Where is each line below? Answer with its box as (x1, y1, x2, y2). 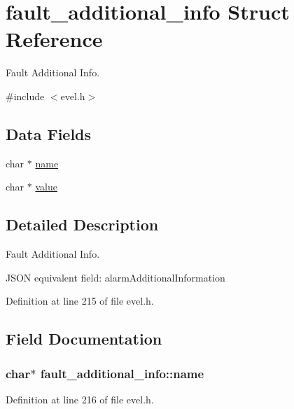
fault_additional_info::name (40, 364, 204, 382)
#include (6, 88, 45, 103)
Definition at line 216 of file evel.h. (6, 391, 154, 406)
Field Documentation (6, 328, 162, 349)
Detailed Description (6, 214, 159, 235)
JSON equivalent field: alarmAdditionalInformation (6, 270, 225, 284)
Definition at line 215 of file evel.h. (6, 293, 154, 308)
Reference (6, 25, 103, 53)
